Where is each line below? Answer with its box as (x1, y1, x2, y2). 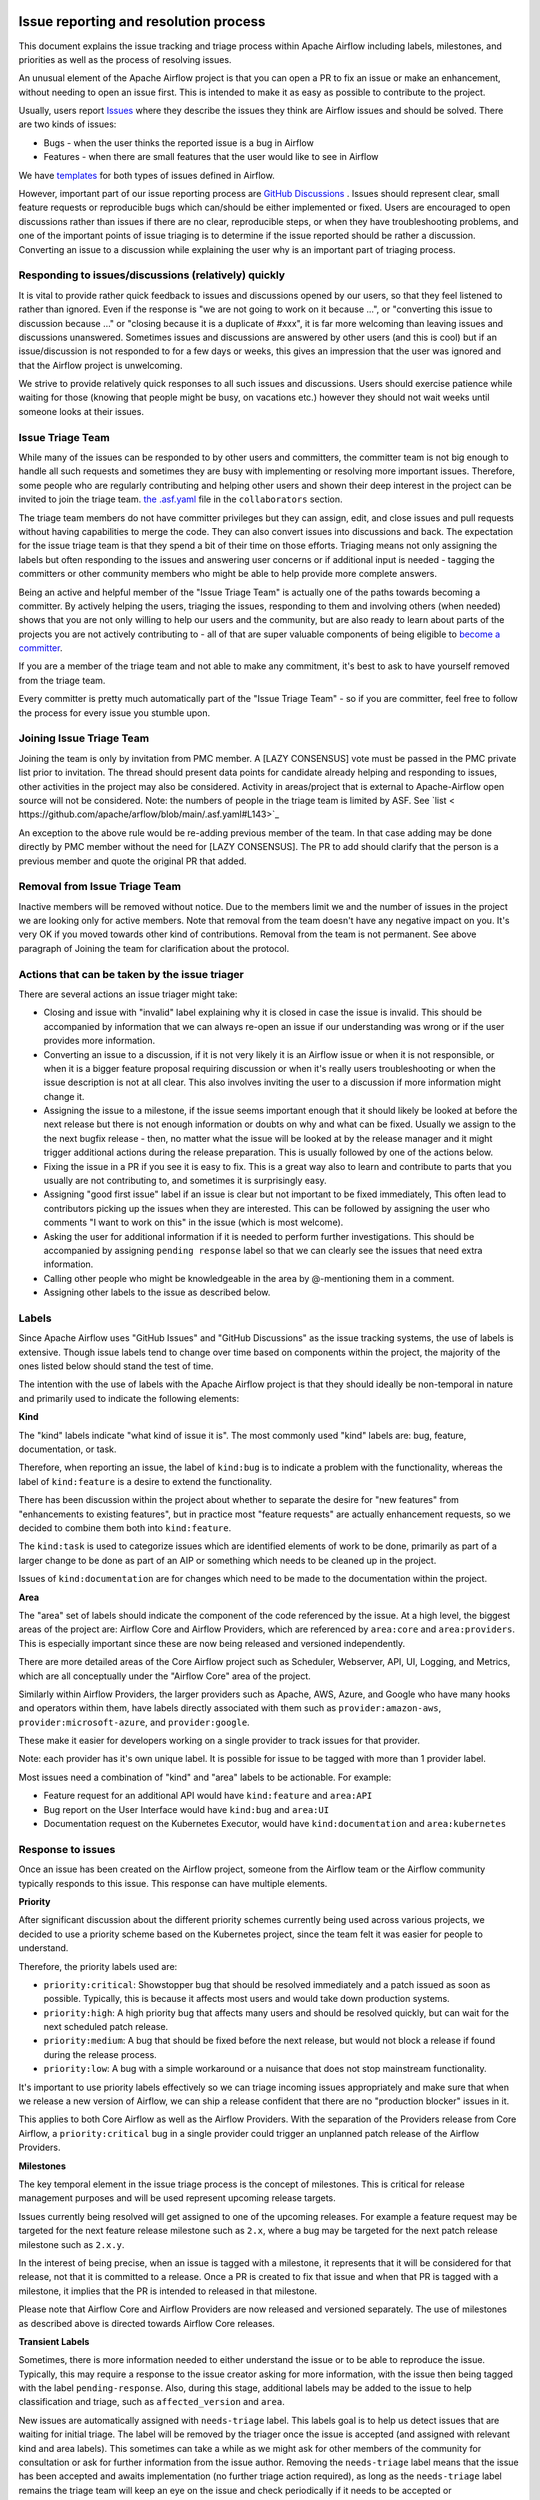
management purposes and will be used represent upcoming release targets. (18, 2192, 337, 2204)
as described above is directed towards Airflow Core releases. (18, 2317, 275, 2329)
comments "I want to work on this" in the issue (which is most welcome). (43, 1216, 344, 1229)
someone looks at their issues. (18, 405, 145, 417)
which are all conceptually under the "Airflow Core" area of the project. (18, 1670, 311, 1682)
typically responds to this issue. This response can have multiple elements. (18, 1877, 328, 1889)
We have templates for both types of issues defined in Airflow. (18, 169, 275, 181)
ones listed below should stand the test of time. (18, 1360, 214, 1372)
